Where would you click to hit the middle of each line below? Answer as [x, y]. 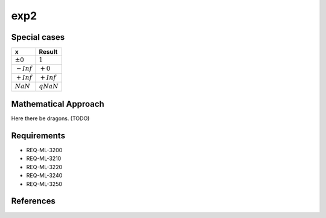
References [33, 201]
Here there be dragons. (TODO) [50, 118]
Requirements [38, 136]
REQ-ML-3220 [44, 167]
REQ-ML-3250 [44, 184]
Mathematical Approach [58, 104]
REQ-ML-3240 [44, 176]
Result [48, 52]
